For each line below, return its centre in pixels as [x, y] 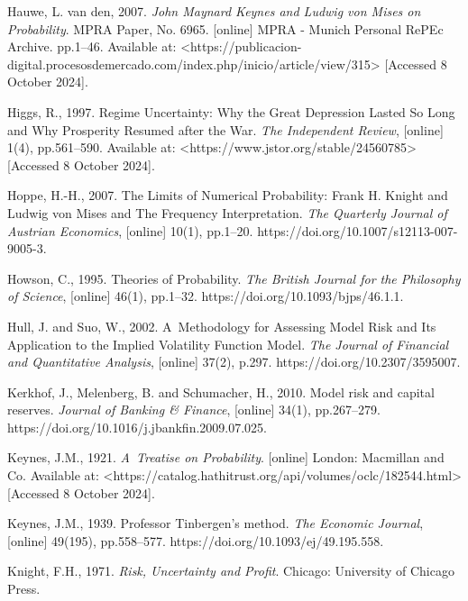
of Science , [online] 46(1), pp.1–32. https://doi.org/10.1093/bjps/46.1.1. [206, 296]
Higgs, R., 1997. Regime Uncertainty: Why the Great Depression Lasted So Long [231, 111]
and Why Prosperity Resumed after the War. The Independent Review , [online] [225, 129]
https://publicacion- [246, 46]
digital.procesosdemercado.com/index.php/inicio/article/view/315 [189, 64]
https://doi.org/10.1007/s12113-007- [358, 230]
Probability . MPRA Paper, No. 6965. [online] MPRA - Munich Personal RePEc [225, 28]
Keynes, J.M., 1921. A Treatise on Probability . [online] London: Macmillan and [226, 457]
